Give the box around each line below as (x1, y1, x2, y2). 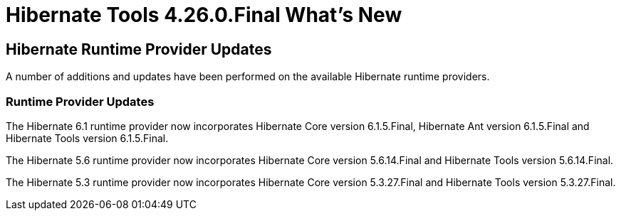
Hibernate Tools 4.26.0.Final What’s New (6, 3, 402, 27)
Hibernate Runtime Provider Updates (6, 40, 272, 58)
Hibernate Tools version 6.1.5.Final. (6, 131, 169, 144)
